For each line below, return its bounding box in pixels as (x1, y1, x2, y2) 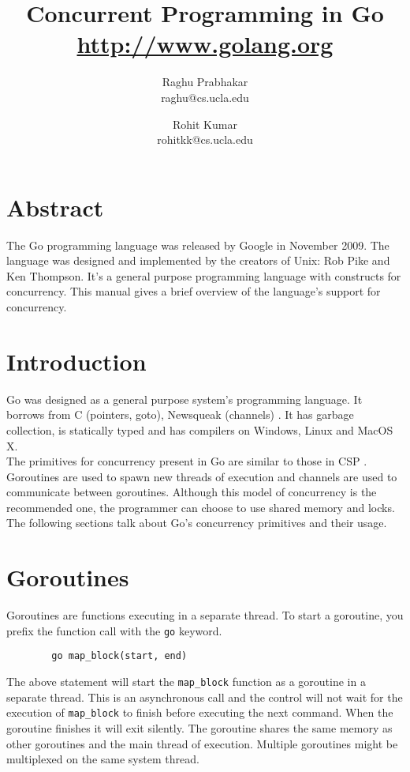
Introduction (6, 345, 147, 377)
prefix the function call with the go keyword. (6, 622, 222, 638)
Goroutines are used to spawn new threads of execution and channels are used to (6, 468, 397, 484)
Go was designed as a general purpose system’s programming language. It (6, 390, 363, 407)
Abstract (6, 190, 104, 223)
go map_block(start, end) (51, 650, 188, 662)
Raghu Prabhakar (162, 73, 248, 90)
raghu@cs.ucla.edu (161, 88, 249, 105)
